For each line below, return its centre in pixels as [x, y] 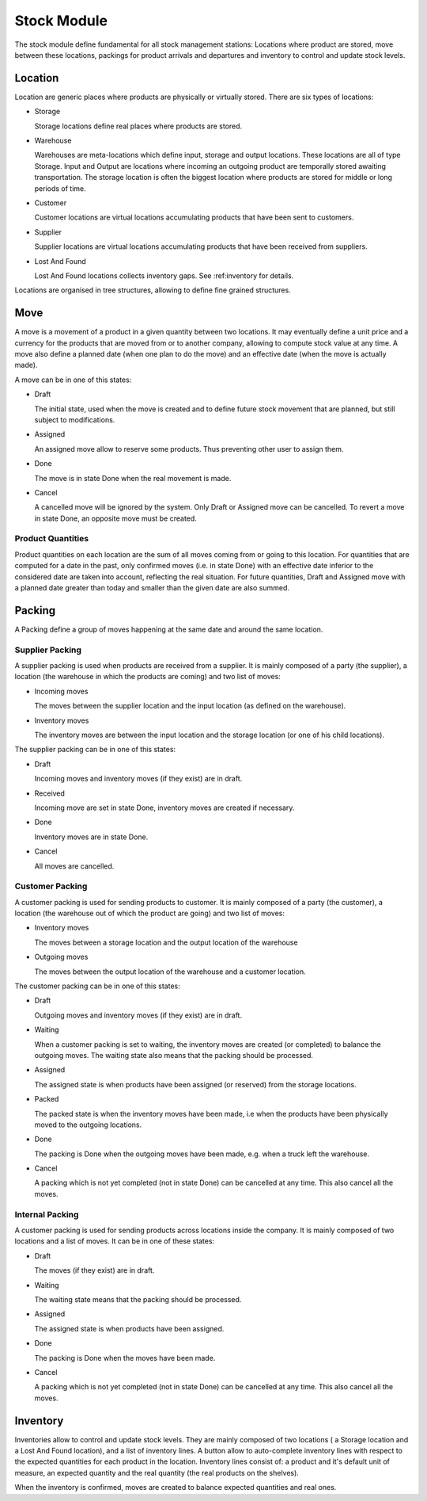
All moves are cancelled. [74, 866]
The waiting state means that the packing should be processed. [138, 1299]
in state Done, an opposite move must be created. [115, 518]
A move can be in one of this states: [73, 380]
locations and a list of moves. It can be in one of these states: [115, 1241]
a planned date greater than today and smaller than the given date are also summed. [152, 588]
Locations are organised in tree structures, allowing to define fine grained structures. [153, 290]
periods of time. [60, 188]
